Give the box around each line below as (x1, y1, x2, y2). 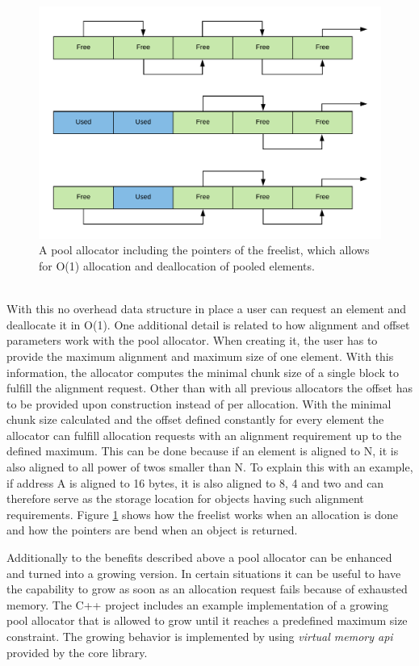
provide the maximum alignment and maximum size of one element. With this (6, 347, 394, 364)
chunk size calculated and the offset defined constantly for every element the (6, 411, 384, 428)
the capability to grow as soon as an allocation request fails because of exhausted (6, 580, 408, 597)
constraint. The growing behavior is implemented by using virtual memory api (6, 628, 393, 645)
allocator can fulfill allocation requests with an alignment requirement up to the (6, 426, 402, 443)
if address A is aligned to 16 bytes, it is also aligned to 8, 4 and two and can (6, 474, 384, 491)
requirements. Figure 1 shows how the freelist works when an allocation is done (6, 505, 398, 522)
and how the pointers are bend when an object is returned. (6, 521, 298, 538)
